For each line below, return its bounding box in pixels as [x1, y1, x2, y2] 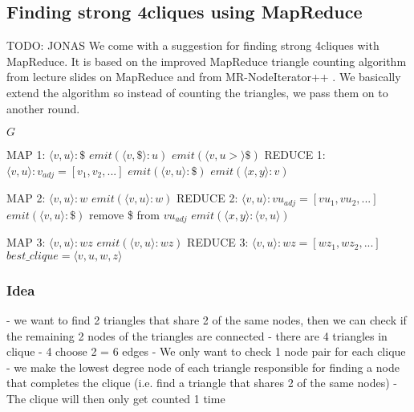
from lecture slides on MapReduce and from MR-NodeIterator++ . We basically [6, 68, 401, 85]
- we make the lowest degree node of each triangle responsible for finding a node [6, 358, 400, 375]
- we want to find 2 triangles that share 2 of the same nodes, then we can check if [6, 311, 407, 328]
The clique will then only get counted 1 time [6, 390, 225, 406]
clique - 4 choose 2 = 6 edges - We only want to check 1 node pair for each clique [6, 343, 406, 360]
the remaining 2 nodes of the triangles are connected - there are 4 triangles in [6, 327, 388, 344]
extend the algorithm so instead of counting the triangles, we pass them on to [6, 84, 388, 100]
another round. [6, 100, 80, 116]
